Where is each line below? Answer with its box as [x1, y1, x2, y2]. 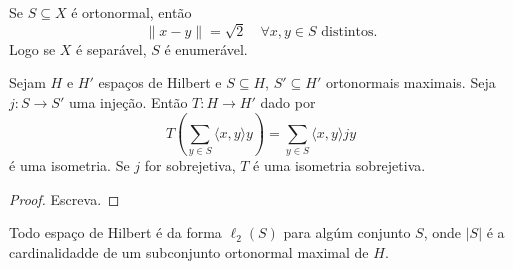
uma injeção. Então [68, 91, 188, 112]
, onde [423, 222, 461, 243]
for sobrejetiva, [144, 155, 236, 176]
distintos [321, 24, 374, 39]
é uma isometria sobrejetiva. [253, 155, 426, 176]
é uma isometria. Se [9, 155, 130, 176]
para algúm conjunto [283, 222, 411, 243]
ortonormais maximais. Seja [325, 72, 496, 93]
